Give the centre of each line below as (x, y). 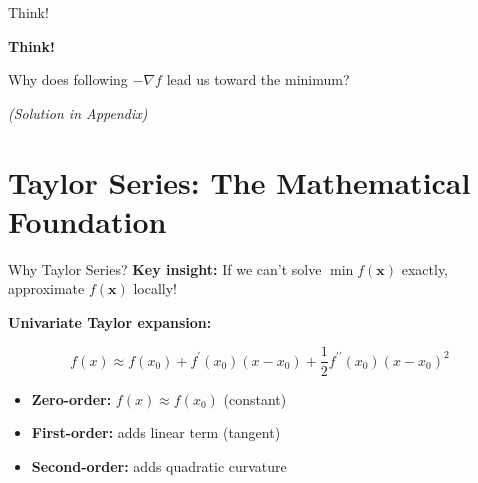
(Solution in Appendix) (78, 112)
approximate (46, 288)
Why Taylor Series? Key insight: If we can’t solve (165, 268)
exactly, (425, 268)
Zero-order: (71, 398)
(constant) (255, 398)
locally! (155, 288)
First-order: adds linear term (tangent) (156, 432)
